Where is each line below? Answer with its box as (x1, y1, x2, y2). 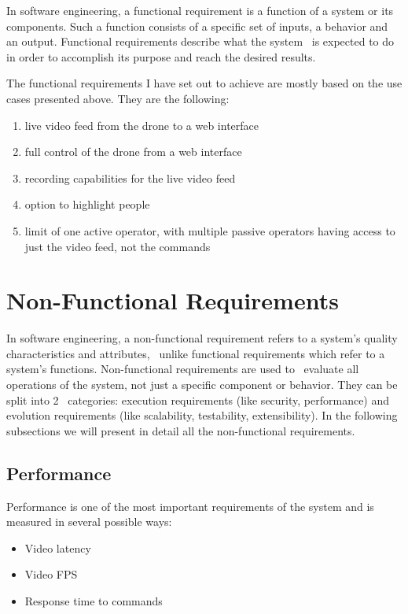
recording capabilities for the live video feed (24, 169, 236, 186)
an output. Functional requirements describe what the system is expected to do (6, 33, 395, 50)
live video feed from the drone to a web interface (24, 117, 259, 133)
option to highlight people (24, 196, 150, 213)
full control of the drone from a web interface (24, 143, 242, 160)
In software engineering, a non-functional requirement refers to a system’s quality (6, 330, 398, 346)
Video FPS (24, 566, 78, 583)
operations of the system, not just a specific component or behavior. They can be (6, 376, 398, 393)
